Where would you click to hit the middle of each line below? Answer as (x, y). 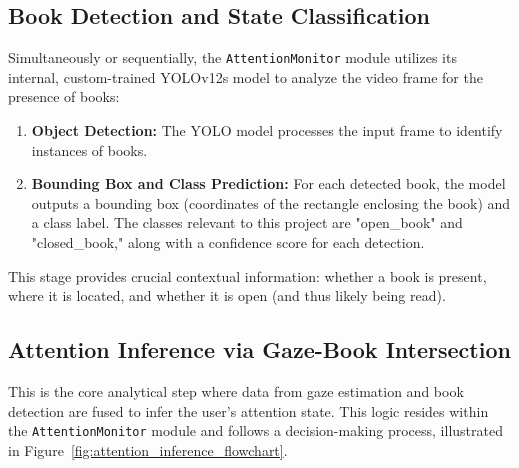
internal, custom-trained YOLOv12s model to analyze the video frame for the (245, 76)
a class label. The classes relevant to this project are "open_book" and (247, 222)
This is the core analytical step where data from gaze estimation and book (236, 391)
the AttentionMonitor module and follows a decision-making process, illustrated (255, 430)
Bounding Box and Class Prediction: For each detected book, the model (268, 183)
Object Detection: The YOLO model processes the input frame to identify (267, 130)
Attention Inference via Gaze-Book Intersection (259, 349)
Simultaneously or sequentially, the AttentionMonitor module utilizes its (232, 57)
